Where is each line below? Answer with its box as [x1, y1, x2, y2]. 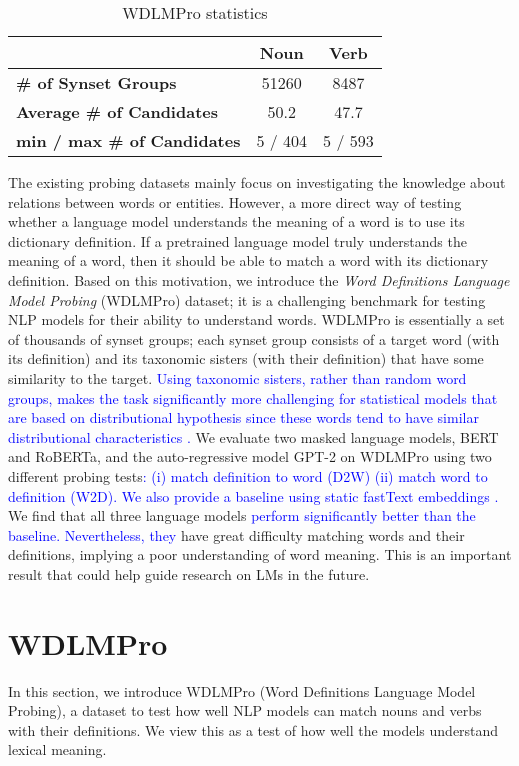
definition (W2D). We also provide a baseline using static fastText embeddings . [8, 485, 499, 506]
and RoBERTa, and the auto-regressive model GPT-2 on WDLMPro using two [8, 446, 492, 467]
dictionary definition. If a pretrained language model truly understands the [8, 230, 467, 251]
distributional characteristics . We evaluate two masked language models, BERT [8, 426, 499, 447]
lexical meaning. [8, 739, 107, 760]
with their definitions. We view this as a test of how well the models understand [8, 719, 499, 740]
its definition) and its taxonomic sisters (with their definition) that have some [8, 348, 484, 369]
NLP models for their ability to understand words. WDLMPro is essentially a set [8, 309, 505, 330]
